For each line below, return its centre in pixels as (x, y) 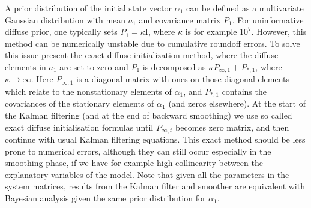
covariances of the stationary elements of (80, 103)
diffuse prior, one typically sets (61, 31)
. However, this (279, 31)
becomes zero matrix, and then (232, 127)
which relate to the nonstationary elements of (88, 91)
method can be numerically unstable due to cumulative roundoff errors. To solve (152, 43)
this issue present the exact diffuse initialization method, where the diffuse (142, 55)
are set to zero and (94, 66)
